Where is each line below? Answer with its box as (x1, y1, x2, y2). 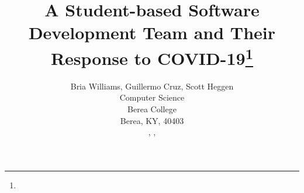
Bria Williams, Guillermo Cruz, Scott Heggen (70, 80, 234, 92)
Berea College (127, 103, 177, 115)
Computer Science (119, 91, 185, 104)
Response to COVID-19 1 (50, 43, 254, 70)
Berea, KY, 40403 (120, 114, 184, 126)
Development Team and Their (28, 20, 276, 44)
